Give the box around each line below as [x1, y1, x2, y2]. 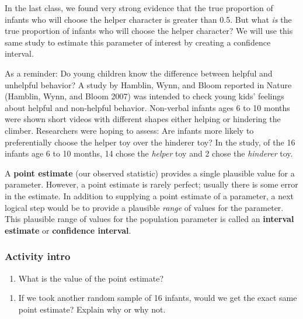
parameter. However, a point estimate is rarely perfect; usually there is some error [5, 178, 298, 190]
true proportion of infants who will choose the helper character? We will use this [5, 25, 293, 37]
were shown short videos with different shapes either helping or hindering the [5, 113, 281, 125]
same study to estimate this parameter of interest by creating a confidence [5, 36, 271, 48]
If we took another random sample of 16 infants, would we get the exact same [18, 292, 297, 304]
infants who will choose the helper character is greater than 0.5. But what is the [5, 13, 292, 25]
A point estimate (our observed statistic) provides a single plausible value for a [5, 167, 295, 179]
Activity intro [5, 249, 71, 263]
